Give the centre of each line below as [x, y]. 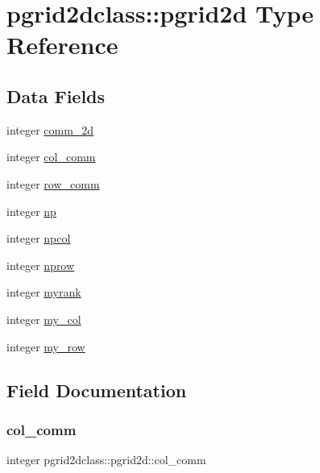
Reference [62, 45]
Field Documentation [97, 390]
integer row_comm [53, 183]
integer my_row [46, 346]
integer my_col [44, 319]
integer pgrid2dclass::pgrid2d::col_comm [106, 460]
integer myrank [44, 292]
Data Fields [56, 95]
